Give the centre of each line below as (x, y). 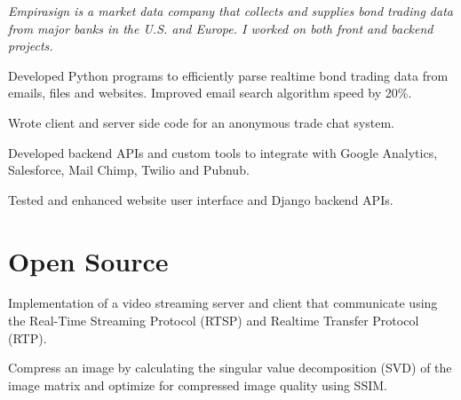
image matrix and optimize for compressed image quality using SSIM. (198, 384)
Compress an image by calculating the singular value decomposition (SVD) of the (230, 368)
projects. (31, 46)
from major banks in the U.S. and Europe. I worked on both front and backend (221, 28)
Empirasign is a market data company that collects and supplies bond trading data (230, 11)
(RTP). (28, 337)
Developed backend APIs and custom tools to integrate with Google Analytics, (223, 152)
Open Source (88, 260)
